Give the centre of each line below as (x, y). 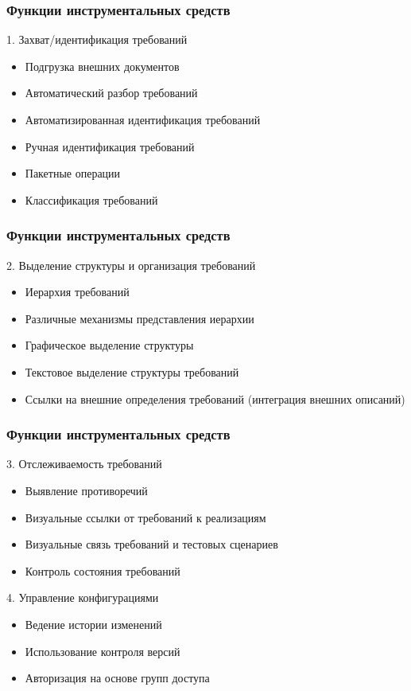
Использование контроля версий (103, 651)
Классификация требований (91, 199)
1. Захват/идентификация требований (97, 39)
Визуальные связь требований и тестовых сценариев (151, 544)
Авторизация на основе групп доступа (117, 678)
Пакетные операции (73, 173)
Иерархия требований (77, 292)
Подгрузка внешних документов (102, 66)
